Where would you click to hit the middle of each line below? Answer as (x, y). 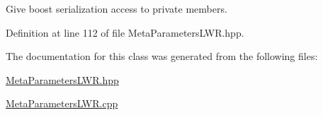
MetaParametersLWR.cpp (62, 103)
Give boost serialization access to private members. (117, 8)
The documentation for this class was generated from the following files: (162, 56)
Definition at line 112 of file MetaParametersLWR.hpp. (125, 32)
